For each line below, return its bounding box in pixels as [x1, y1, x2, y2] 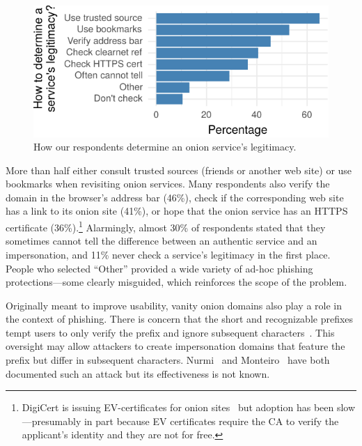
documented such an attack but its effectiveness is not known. [6, 366, 270, 380]
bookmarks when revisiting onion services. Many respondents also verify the [6, 176, 330, 191]
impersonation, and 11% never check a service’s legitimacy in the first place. [6, 247, 331, 261]
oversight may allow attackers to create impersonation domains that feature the [6, 339, 345, 353]
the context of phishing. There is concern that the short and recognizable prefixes [6, 312, 354, 326]
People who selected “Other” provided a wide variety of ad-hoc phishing [6, 261, 313, 275]
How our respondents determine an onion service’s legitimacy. [33, 139, 297, 154]
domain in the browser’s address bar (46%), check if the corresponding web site [6, 190, 344, 204]
